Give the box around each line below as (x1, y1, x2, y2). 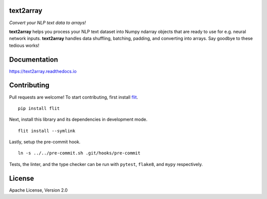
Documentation (9, 55, 58, 64)
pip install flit (18, 105, 60, 111)
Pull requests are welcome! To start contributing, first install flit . (9, 94, 138, 100)
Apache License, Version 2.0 (9, 187, 68, 193)
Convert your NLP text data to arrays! (9, 20, 86, 26)
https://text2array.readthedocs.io (9, 68, 77, 74)
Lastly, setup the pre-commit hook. (9, 139, 81, 145)
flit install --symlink (18, 128, 76, 133)
